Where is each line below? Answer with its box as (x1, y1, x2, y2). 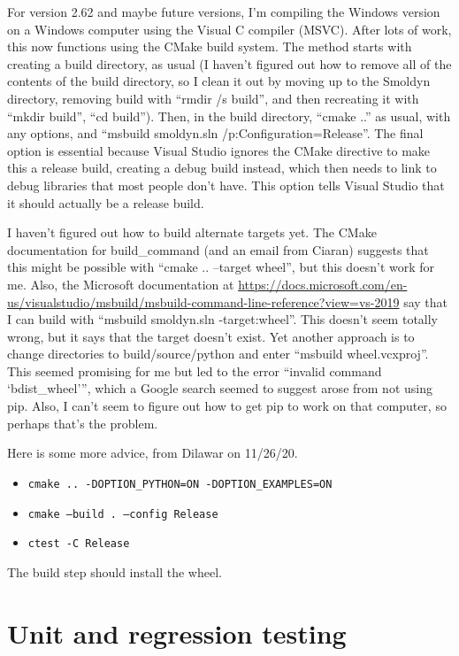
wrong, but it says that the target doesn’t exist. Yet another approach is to (7, 327, 415, 345)
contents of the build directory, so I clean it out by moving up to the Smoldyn (7, 72, 431, 90)
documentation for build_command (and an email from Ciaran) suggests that (7, 240, 429, 259)
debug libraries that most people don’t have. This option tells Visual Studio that (7, 175, 445, 194)
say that (403, 292, 448, 311)
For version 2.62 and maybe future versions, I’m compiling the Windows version (7, 3, 440, 20)
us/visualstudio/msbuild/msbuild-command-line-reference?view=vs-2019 (7, 292, 400, 311)
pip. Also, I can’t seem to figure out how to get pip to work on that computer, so (7, 397, 447, 415)
